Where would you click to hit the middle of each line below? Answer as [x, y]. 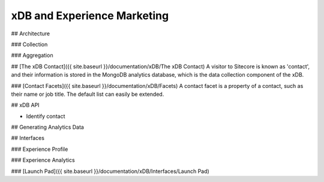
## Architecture [31, 34]
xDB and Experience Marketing [90, 16]
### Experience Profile [40, 149]
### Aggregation [32, 55]
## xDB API [25, 105]
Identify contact [46, 116]
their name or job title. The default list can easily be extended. [88, 94]
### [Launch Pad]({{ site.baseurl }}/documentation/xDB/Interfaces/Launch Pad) [110, 171]
